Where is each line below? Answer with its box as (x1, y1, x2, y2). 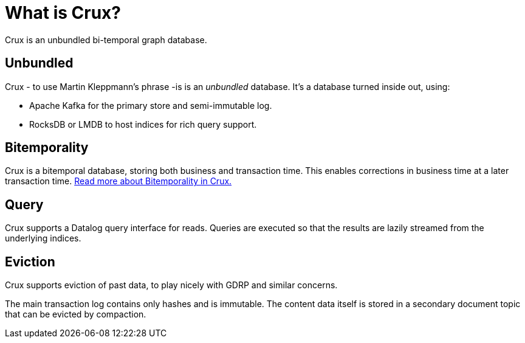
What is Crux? (5, 2, 121, 23)
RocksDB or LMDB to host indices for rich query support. (29, 119, 257, 130)
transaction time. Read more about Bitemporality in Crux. (5, 176, 232, 187)
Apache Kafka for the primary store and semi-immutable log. (29, 100, 272, 111)
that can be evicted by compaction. (5, 309, 146, 320)
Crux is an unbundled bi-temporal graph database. (5, 34, 207, 45)
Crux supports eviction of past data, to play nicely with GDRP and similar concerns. (5, 280, 338, 291)
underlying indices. (5, 233, 81, 244)
